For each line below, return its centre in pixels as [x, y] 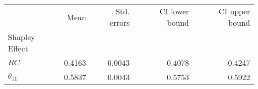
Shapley [22, 37]
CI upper [234, 11]
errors [120, 22]
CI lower [174, 11]
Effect [18, 48]
